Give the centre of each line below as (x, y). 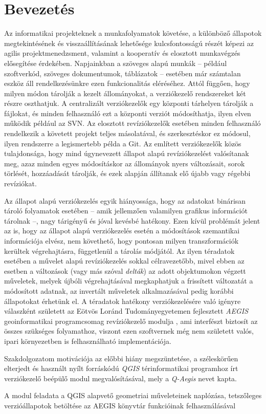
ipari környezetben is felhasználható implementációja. (88, 341)
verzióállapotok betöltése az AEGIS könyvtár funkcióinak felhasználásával (120, 405)
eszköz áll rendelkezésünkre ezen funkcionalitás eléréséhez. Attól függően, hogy (127, 83)
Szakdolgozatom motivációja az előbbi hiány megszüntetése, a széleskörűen (121, 358)
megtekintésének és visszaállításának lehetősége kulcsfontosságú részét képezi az (129, 43)
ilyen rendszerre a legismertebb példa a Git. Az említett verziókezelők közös (123, 143)
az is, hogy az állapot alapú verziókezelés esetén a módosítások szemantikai (122, 231)
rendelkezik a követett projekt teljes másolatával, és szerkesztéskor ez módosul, (127, 133)
